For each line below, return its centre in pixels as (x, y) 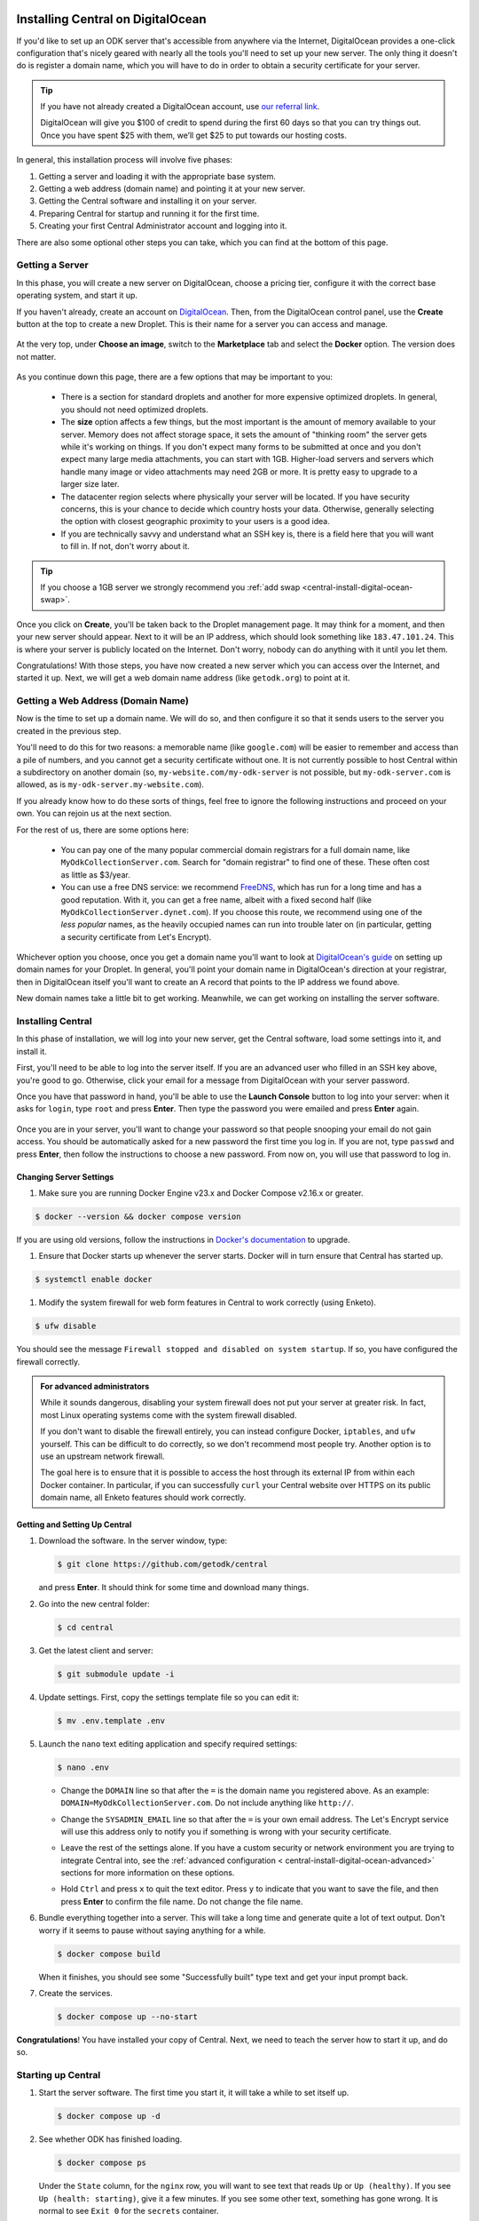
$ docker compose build (109, 1954)
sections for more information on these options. (148, 1873)
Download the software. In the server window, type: (133, 1540)
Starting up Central (59, 2075)
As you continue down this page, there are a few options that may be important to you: (174, 377)
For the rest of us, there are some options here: (103, 830)
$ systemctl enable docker (94, 1280)
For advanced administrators (95, 1386)
